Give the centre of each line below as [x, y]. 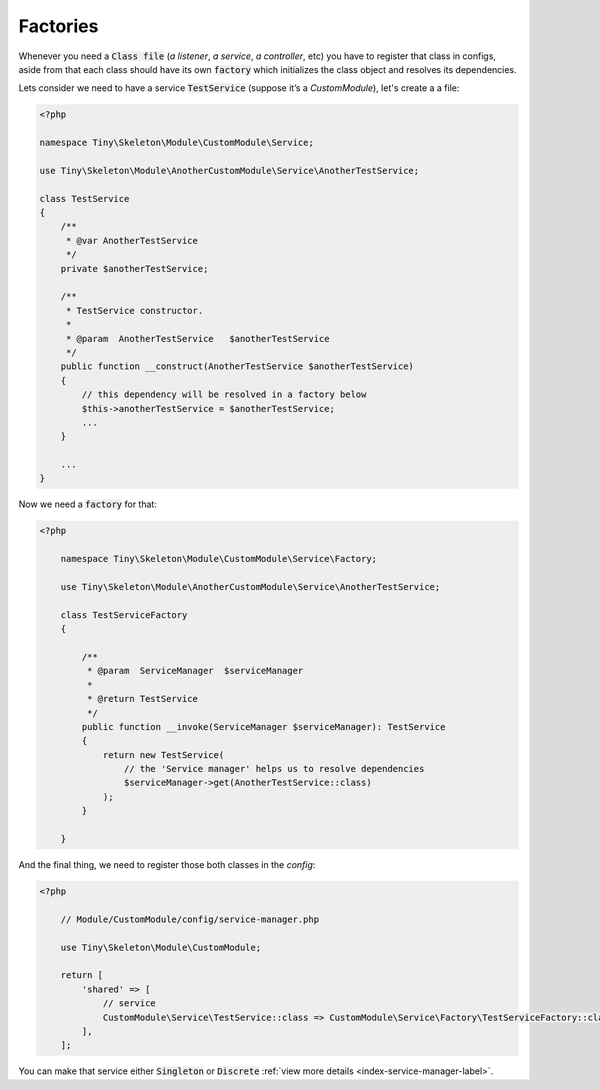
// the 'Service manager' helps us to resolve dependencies [274, 769]
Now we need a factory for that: [87, 504]
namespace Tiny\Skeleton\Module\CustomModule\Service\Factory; [219, 559]
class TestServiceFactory [124, 614]
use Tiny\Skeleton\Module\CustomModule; [161, 947]
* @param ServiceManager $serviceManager [195, 671]
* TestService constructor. [134, 310]
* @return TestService [142, 699]
